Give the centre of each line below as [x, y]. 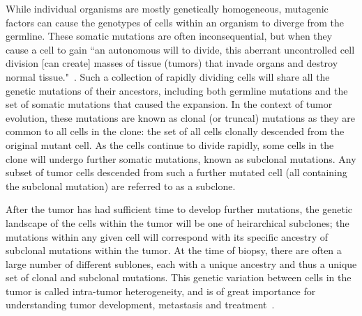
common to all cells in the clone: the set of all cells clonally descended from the [175, 131]
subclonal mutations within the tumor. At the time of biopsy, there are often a [174, 250]
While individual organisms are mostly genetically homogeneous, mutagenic [167, 8]
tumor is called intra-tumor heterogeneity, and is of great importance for [161, 291]
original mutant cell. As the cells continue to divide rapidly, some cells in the [170, 144]
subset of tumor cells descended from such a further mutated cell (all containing [176, 172]
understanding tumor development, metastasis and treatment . [140, 305]
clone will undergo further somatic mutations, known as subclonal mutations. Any [181, 158]
